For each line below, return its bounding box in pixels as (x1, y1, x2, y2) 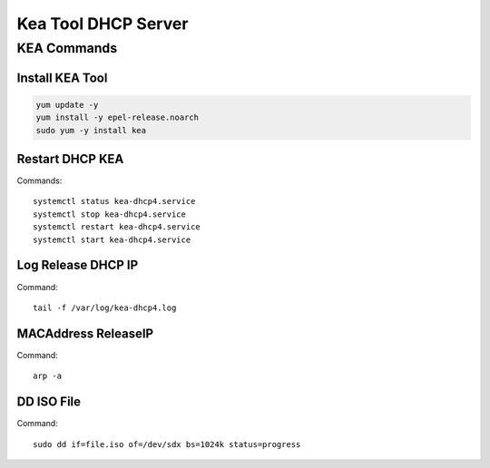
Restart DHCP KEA (16, 151, 124, 167)
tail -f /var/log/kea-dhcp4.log (33, 302, 177, 313)
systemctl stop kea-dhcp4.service (33, 209, 186, 219)
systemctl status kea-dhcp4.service (33, 196, 196, 207)
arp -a (33, 371, 63, 381)
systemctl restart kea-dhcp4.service (33, 222, 201, 232)
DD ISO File (16, 395, 82, 410)
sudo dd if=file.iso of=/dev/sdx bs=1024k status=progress (33, 439, 301, 449)
